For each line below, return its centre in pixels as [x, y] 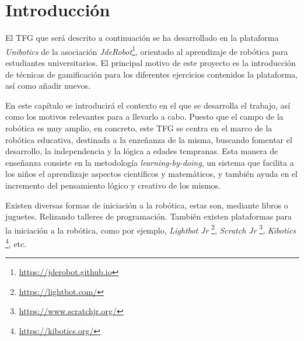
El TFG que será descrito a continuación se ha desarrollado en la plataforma [142, 38]
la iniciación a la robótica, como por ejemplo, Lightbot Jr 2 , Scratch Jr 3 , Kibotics [151, 229]
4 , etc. [16, 242]
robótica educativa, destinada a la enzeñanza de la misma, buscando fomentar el [149, 139]
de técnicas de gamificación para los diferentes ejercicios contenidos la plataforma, [152, 74]
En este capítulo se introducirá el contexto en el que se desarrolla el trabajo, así [148, 105]
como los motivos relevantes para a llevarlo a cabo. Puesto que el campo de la [144, 116]
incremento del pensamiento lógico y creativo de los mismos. [113, 185]
